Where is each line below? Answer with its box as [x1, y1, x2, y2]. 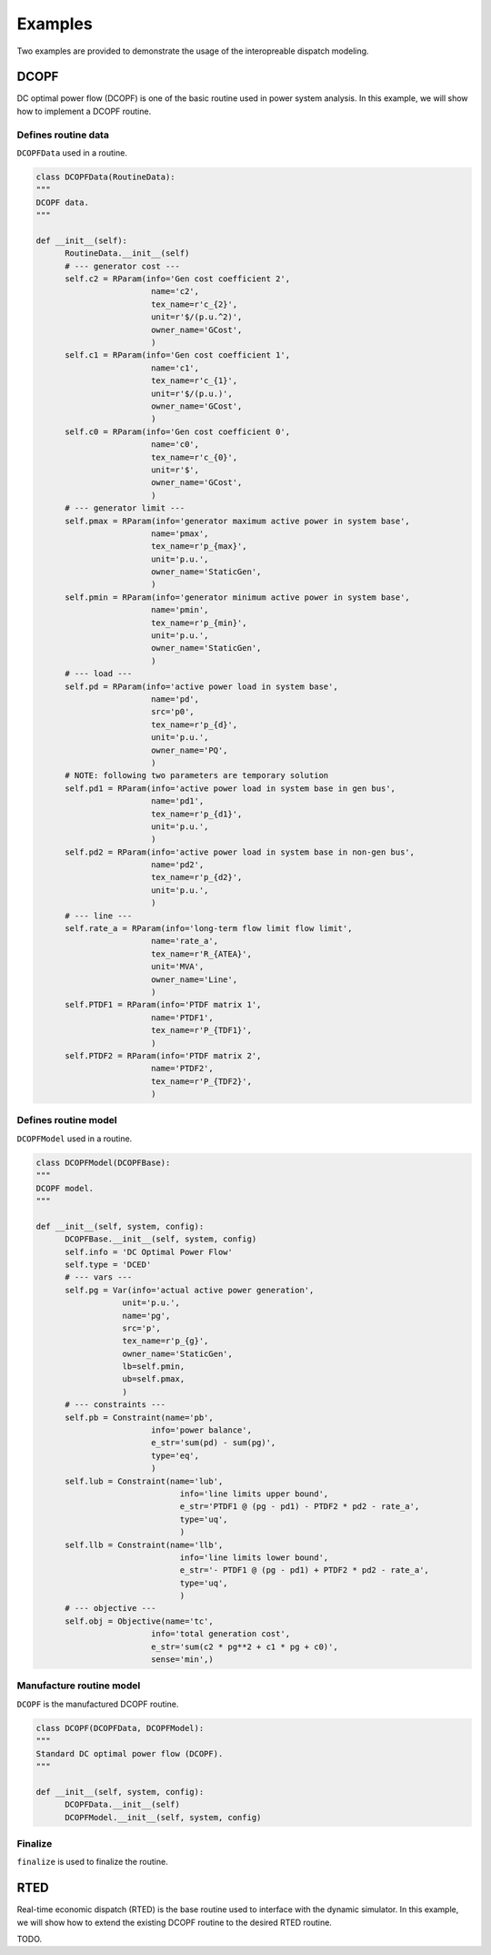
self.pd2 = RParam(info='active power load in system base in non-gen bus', [65, 846, 416, 857]
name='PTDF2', [150, 1063, 214, 1074]
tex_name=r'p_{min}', [150, 617, 247, 628]
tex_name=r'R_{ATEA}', [150, 948, 252, 959]
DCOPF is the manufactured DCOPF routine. [16, 1698, 179, 1709]
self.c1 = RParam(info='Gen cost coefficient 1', [65, 350, 291, 360]
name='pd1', [150, 796, 205, 806]
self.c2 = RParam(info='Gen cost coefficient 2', [65, 274, 291, 284]
